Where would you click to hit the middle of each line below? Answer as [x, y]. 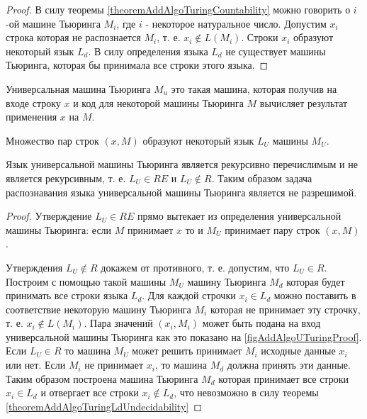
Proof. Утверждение [49, 216]
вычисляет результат [304, 102]
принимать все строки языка [67, 295]
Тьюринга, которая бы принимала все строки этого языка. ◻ [137, 65]
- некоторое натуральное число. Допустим [236, 23]
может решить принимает [187, 351]
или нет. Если [36, 365]
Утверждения [34, 267]
